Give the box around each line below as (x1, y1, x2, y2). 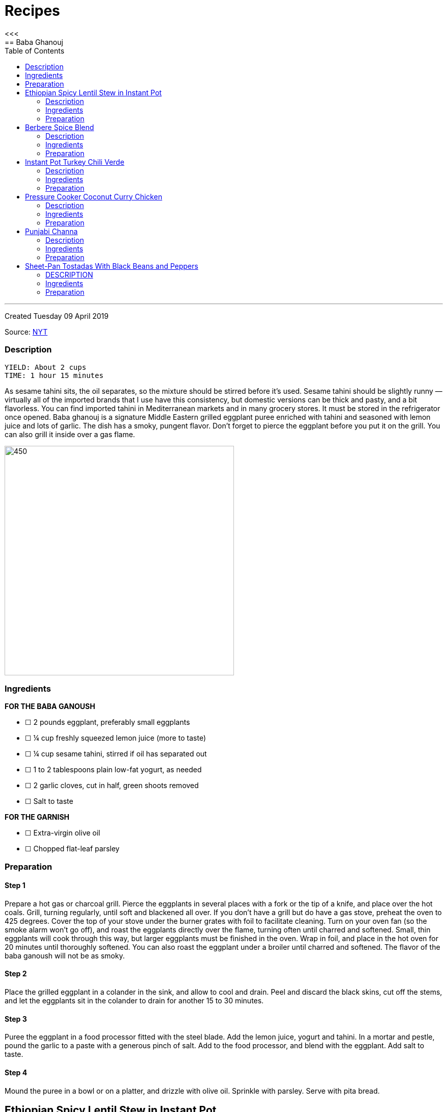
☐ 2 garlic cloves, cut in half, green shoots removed (25, 781, 199, 790)
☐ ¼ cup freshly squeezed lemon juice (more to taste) (25, 734, 206, 743)
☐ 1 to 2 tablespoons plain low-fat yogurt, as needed (25, 765, 202, 774)
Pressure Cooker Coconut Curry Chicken (25, 192, 163, 201)
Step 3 (5, 1014, 27, 1023)
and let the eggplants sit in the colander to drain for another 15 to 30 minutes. (5, 996, 264, 1005)
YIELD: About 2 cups (5, 363, 87, 371)
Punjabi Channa (25, 226, 78, 236)
